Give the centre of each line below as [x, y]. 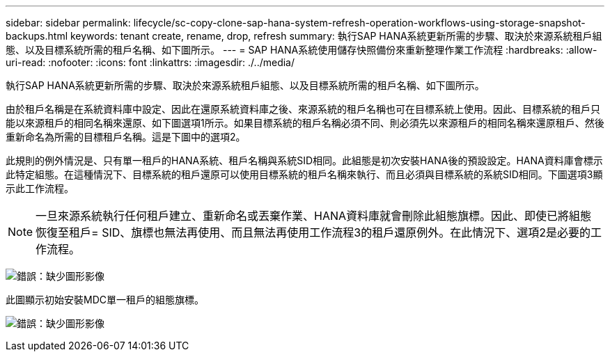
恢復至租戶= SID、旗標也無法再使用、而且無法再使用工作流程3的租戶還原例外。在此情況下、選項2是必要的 [313, 232]
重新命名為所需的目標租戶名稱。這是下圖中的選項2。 [126, 137]
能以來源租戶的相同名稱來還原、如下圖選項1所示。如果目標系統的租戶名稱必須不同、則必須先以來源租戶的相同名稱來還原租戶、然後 [305, 123]
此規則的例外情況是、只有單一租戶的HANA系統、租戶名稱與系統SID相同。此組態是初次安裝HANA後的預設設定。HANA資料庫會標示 [304, 160]
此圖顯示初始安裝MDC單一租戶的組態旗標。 [105, 300]
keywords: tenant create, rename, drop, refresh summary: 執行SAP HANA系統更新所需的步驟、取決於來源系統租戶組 [336, 36]
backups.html [37, 36]
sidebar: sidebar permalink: [68, 23]
